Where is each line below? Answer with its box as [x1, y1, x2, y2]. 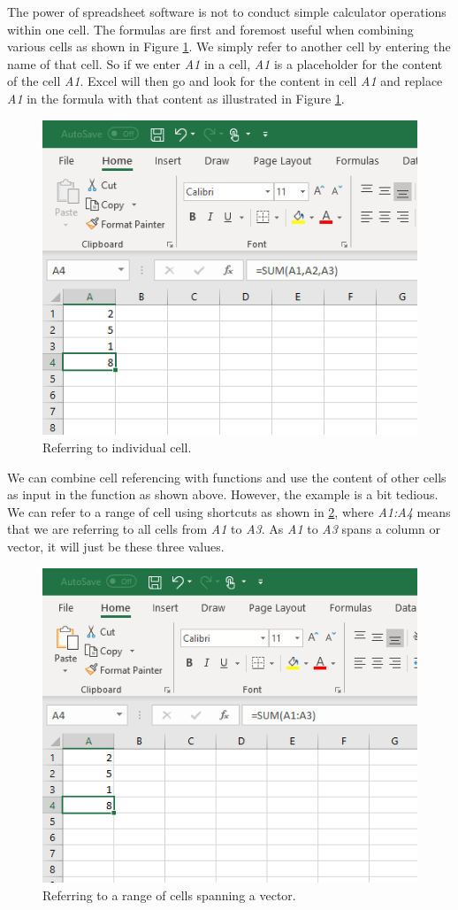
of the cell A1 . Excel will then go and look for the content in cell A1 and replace [7, 72, 443, 90]
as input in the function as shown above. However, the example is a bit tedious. [7, 485, 439, 504]
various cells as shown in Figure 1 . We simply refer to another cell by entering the [7, 37, 451, 56]
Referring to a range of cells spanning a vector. [42, 885, 296, 904]
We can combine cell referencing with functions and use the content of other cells [7, 467, 447, 486]
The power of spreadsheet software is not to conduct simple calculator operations [7, 3, 447, 20]
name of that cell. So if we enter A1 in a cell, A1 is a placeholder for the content [7, 54, 443, 73]
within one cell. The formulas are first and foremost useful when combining [7, 19, 414, 38]
